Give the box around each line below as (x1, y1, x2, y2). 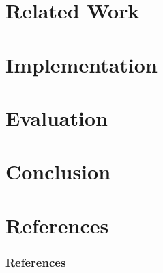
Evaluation (5, 103, 108, 131)
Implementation (5, 50, 158, 78)
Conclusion (5, 157, 111, 185)
